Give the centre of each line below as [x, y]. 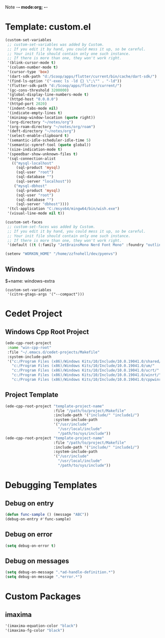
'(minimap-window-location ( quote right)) [51, 117]
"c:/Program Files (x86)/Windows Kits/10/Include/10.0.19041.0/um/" [83, 366]
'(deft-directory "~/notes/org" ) [41, 131]
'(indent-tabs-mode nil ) [32, 108]
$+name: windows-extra [30, 281]
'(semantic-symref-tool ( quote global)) [49, 145]
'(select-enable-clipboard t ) [38, 136]
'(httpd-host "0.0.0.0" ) [32, 99]
